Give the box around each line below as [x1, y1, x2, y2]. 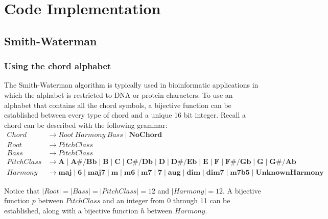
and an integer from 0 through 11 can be [103, 195, 230, 206]
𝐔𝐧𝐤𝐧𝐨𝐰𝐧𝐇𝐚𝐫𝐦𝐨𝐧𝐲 [255, 169, 324, 177]
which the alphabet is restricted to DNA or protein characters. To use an [4, 89, 233, 100]
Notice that [4, 185, 40, 196]
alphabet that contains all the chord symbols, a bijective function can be [4, 99, 231, 110]
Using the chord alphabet [4, 60, 111, 72]
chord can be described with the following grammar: [4, 119, 168, 130]
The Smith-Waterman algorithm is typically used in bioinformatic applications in [4, 79, 259, 90]
